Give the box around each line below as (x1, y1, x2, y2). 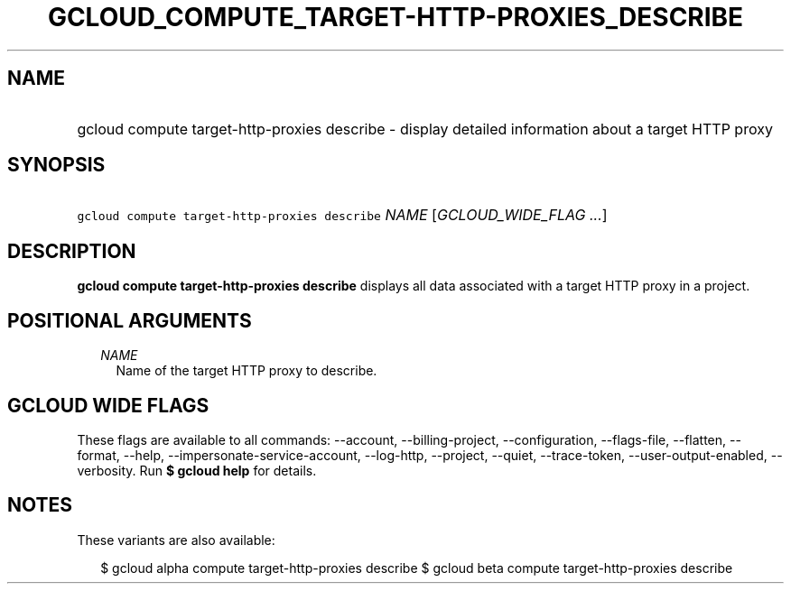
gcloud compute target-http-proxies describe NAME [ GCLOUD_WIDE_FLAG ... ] (77, 206, 608, 225)
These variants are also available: (77, 531, 275, 548)
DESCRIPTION (7, 239, 136, 263)
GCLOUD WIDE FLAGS (7, 393, 209, 417)
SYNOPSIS (7, 153, 106, 177)
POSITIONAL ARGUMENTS (7, 309, 252, 332)
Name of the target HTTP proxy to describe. (116, 363, 377, 379)
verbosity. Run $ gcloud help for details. (77, 462, 317, 478)
